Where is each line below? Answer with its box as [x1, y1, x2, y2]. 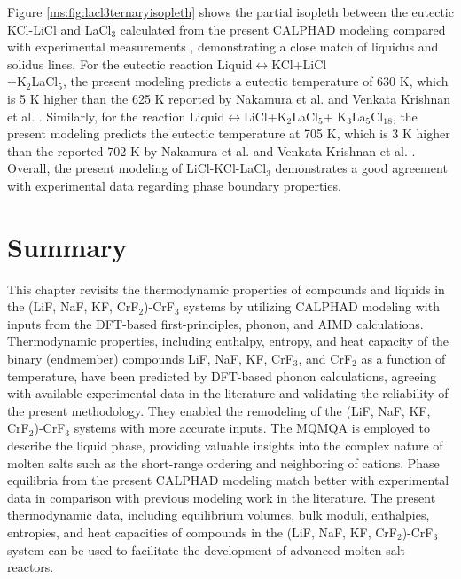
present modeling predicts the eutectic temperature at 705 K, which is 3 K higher [7, 124, 450, 143]
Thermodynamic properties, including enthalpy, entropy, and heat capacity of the [7, 332, 449, 350]
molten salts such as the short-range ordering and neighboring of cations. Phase [7, 453, 440, 472]
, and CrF [298, 349, 353, 368]
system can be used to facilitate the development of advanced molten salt [7, 540, 406, 559]
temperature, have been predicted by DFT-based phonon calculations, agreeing [7, 366, 437, 385]
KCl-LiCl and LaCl [7, 20, 112, 38]
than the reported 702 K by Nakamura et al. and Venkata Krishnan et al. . [7, 141, 416, 160]
